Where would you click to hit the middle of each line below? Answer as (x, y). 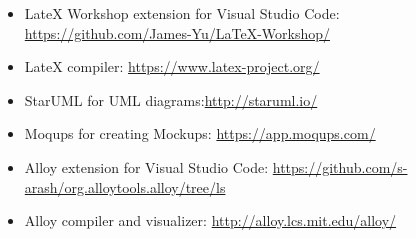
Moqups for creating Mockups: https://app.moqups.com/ (200, 133)
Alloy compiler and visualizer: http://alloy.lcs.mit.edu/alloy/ (210, 220)
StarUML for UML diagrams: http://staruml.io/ (171, 99)
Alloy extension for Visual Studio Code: (146, 166)
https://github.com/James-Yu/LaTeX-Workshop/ (177, 32)
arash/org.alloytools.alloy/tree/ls (125, 186)
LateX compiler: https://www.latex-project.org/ (172, 66)
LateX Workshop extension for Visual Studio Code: (182, 13)
